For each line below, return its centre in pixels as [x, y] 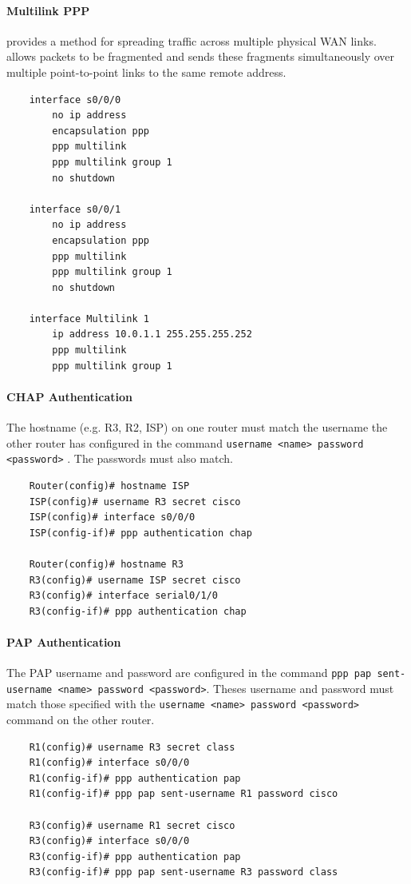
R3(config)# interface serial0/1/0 [123, 596]
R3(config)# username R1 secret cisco [132, 825]
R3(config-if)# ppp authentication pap [135, 856]
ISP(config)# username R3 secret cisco [135, 502]
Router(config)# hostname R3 [106, 564]
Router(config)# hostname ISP [109, 486]
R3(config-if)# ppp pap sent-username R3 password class [184, 872]
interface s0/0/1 [75, 209]
